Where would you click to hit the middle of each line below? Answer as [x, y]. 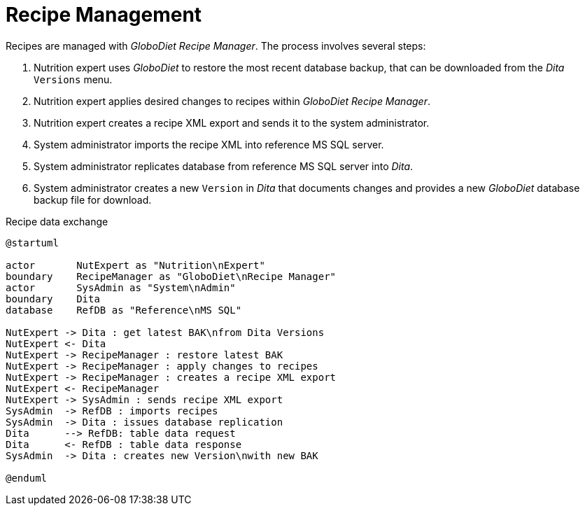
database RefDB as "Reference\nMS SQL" [124, 310]
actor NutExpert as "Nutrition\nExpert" [135, 265]
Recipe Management [104, 15]
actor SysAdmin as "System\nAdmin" [121, 287]
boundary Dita [53, 299]
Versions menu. [73, 79]
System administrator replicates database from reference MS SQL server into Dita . [224, 166]
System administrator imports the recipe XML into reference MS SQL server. [209, 144]
